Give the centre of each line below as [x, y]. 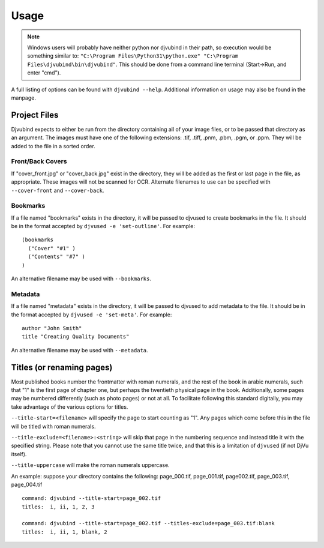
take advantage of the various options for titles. [70, 407]
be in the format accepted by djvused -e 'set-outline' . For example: [103, 226]
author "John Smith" [52, 328]
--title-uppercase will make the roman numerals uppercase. [91, 465]
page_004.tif [27, 484]
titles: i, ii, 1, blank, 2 [64, 532]
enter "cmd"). [44, 73]
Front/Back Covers [39, 161]
